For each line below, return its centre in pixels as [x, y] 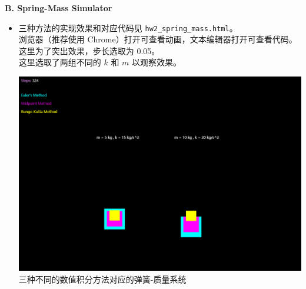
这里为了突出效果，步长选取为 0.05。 [89, 50]
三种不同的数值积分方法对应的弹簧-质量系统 [102, 279]
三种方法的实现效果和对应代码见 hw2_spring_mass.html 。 [128, 27]
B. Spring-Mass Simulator [59, 8]
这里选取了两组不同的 [60, 62]
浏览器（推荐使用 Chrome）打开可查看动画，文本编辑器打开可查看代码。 [158, 39]
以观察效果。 [157, 62]
